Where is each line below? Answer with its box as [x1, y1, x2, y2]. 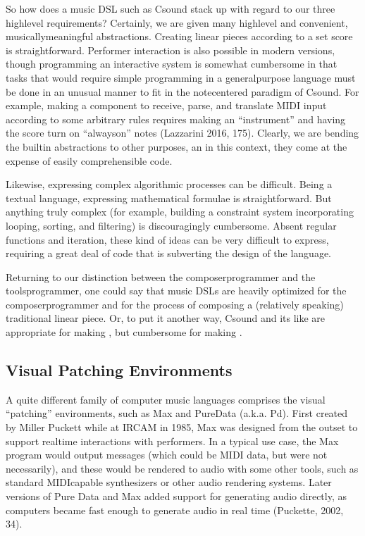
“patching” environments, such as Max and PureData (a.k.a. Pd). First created [6, 406, 348, 420]
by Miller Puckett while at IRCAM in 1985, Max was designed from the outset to [6, 420, 358, 435]
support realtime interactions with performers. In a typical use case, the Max [6, 433, 339, 448]
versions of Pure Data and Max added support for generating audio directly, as [6, 489, 347, 504]
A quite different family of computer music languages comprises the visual [6, 392, 326, 406]
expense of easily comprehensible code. [6, 153, 173, 168]
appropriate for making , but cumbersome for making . [6, 325, 242, 339]
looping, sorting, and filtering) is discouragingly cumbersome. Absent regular [6, 218, 337, 232]
